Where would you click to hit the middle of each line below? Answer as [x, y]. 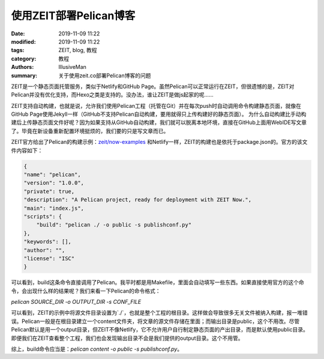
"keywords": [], [48, 242]
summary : [24, 76]
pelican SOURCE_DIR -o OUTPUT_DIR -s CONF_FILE [76, 302]
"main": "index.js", [54, 208]
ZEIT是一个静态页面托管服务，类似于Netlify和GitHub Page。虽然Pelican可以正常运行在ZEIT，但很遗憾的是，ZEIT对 [153, 86]
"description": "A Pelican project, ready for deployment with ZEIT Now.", [138, 200]
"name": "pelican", [52, 175]
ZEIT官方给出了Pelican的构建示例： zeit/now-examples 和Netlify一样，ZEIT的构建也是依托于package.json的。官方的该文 [159, 142]
